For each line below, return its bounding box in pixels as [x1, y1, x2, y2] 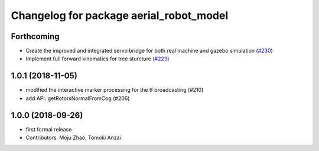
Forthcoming [11, 31, 60, 41]
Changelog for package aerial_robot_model [11, 9, 229, 22]
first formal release [25, 126, 72, 133]
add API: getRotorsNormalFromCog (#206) [25, 95, 130, 102]
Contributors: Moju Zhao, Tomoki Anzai [25, 134, 121, 142]
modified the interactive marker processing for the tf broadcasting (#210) [25, 86, 204, 94]
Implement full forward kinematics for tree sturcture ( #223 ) [25, 55, 170, 62]
